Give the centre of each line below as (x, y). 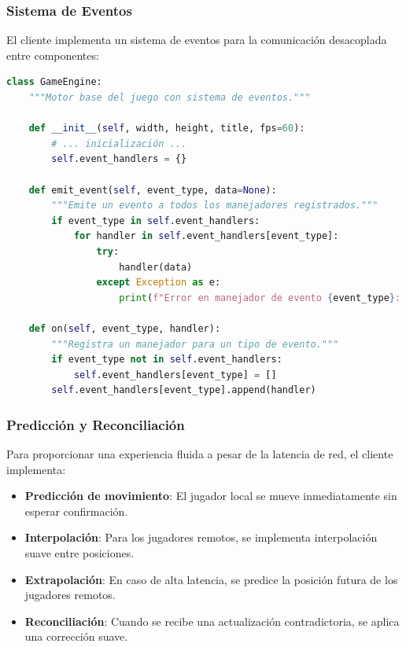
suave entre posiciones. (79, 553)
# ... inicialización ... (119, 143)
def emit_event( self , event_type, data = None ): (153, 190)
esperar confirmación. (76, 511)
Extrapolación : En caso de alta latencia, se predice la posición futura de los (211, 579)
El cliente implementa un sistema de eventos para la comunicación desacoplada (197, 40)
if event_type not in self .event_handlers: (167, 360)
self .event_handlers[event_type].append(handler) (184, 390)
